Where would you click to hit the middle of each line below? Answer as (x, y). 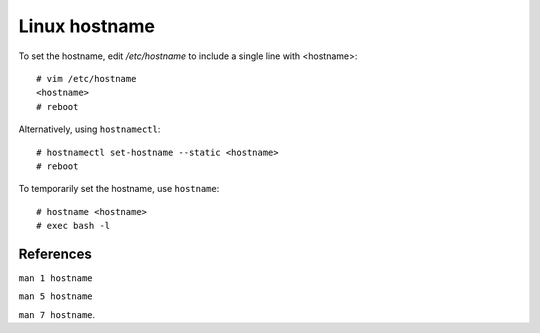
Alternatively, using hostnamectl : (89, 129)
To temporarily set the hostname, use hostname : (119, 189)
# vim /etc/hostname (86, 78)
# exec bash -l (73, 226)
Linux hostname (86, 26)
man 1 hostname (56, 278)
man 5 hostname (56, 296)
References (55, 253)
